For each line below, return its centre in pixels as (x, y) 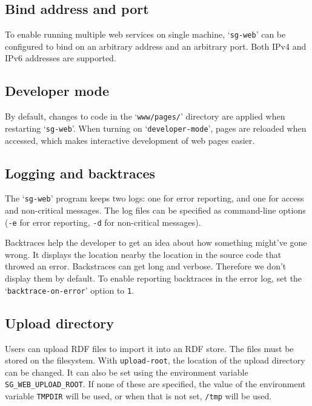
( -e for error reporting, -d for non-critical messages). (103, 222)
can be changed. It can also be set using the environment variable (127, 372)
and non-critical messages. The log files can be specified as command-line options (155, 210)
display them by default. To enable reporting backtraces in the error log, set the (154, 278)
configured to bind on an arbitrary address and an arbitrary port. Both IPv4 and (156, 46)
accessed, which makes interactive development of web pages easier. (130, 140)
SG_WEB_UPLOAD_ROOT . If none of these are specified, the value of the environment (155, 384)
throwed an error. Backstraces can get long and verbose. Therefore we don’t (146, 266)
